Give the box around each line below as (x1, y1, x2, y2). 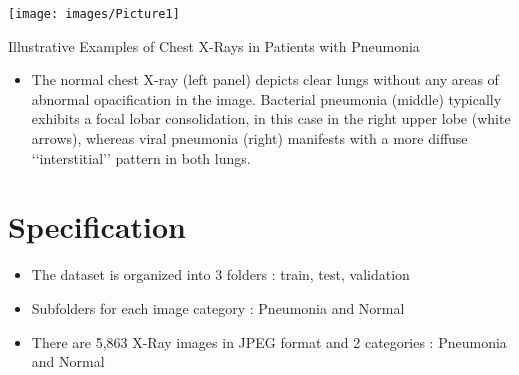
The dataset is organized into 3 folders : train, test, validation (31, 264, 410, 285)
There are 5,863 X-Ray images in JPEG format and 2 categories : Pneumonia (31, 331, 507, 352)
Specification (8, 206, 186, 247)
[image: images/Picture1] (8, 7, 180, 21)
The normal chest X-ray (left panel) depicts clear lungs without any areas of (31, 69, 499, 90)
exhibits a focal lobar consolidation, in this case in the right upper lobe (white (31, 108, 511, 129)
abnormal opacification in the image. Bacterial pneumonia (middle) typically (31, 88, 502, 109)
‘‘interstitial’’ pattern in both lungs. (31, 147, 251, 168)
